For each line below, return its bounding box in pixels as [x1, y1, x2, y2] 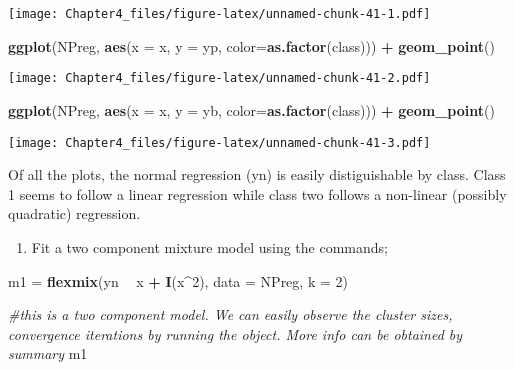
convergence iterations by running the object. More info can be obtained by [8, 323, 463, 344]
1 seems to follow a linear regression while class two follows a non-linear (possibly [8, 183, 507, 204]
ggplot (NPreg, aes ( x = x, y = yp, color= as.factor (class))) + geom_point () [8, 35, 495, 56]
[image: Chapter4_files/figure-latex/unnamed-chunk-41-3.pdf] [8, 135, 431, 150]
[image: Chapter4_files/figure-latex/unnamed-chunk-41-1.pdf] [8, 7, 431, 21]
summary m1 [8, 343, 88, 364]
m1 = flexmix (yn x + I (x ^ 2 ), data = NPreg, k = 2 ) [8, 270, 348, 291]
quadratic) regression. [8, 203, 141, 224]
